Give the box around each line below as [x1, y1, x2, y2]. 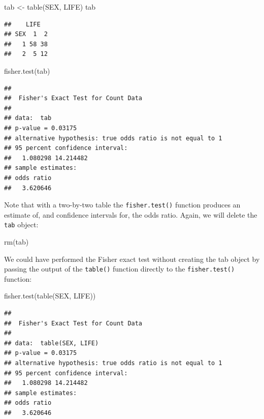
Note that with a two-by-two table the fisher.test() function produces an [4, 199, 241, 210]
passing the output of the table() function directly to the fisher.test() [4, 263, 235, 274]
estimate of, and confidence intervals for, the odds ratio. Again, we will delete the [4, 209, 257, 220]
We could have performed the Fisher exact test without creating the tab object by [4, 253, 260, 264]
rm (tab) [4, 236, 29, 247]
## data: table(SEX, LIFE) [4, 339, 99, 347]
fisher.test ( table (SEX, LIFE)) [4, 290, 96, 301]
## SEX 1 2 [4, 31, 48, 38]
